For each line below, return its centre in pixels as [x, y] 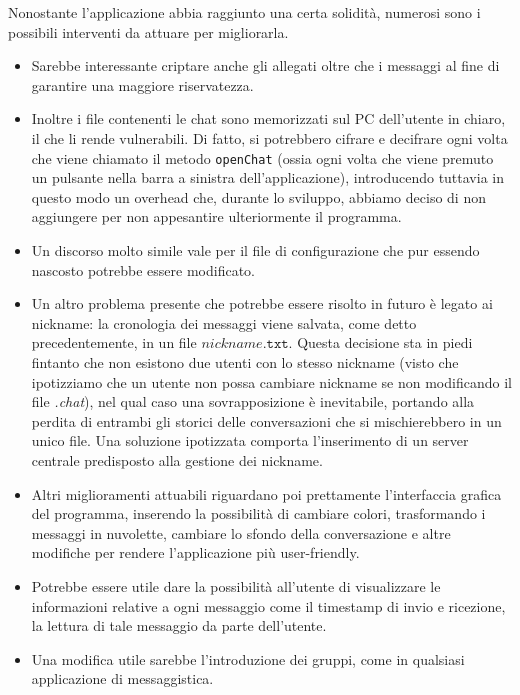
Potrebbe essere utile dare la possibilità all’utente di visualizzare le [236, 585]
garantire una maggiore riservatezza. [142, 84]
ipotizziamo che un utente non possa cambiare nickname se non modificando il [271, 381]
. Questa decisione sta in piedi [380, 342]
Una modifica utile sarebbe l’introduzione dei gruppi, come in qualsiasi [248, 658]
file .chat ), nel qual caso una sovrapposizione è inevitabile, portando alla [253, 401]
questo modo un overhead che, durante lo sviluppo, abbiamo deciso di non [258, 196]
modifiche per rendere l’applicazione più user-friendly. [195, 552]
